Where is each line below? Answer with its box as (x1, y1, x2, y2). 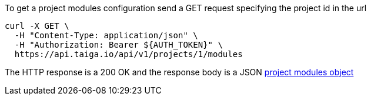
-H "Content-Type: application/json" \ (14, 31, 198, 40)
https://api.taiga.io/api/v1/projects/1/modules (14, 49, 243, 59)
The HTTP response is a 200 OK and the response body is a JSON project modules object (5, 67, 354, 77)
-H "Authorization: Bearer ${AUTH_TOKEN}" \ (14, 40, 223, 49)
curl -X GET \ (5, 21, 69, 31)
